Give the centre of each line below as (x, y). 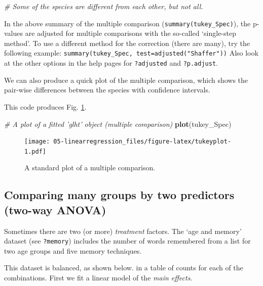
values (14, 33)
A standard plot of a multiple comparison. (90, 168)
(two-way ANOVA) (55, 209)
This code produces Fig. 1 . (45, 106)
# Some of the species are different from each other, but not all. (104, 6)
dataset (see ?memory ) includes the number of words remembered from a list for (127, 241)
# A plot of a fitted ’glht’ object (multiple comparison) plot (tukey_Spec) (118, 124)
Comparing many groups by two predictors (119, 195)
